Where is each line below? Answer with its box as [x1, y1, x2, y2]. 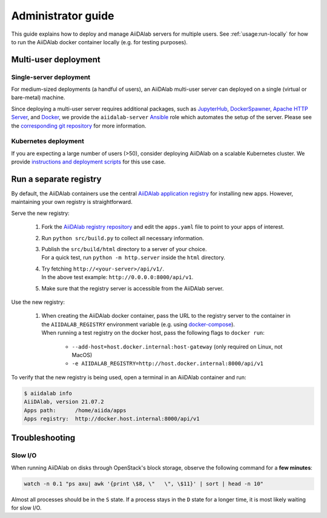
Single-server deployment [11, 73, 91, 81]
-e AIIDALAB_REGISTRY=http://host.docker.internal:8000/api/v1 [71, 360, 263, 367]
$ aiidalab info [24, 390, 73, 396]
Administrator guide [11, 9, 114, 22]
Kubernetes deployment [11, 137, 85, 145]
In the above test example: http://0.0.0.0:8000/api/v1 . [41, 274, 194, 281]
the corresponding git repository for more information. [11, 122, 147, 129]
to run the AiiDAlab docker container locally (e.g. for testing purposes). [11, 38, 188, 45]
